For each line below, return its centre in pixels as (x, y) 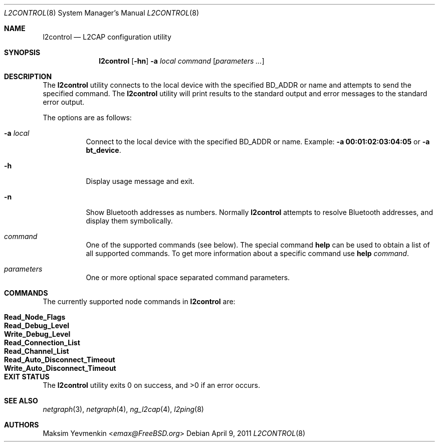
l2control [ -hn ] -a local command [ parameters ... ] (182, 61)
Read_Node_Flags (35, 317)
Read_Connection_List (42, 343)
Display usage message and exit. (140, 181)
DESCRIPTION (28, 76)
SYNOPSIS (22, 52)
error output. (64, 102)
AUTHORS (22, 425)
